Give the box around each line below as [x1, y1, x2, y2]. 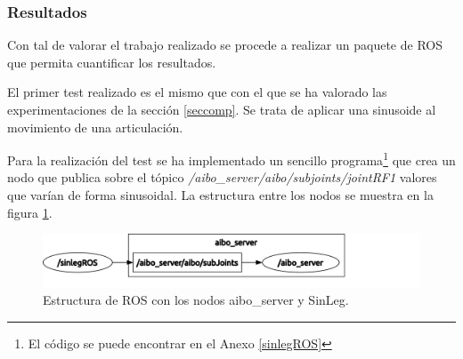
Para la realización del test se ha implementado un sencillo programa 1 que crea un [7, 148, 456, 169]
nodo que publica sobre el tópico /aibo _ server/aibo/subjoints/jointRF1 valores [7, 168, 437, 187]
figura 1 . [7, 203, 53, 221]
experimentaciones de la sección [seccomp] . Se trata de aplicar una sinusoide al [7, 100, 436, 118]
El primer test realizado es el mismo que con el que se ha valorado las [7, 83, 387, 101]
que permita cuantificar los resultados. [7, 52, 216, 71]
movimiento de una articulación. [7, 117, 183, 136]
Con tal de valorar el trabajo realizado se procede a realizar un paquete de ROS [7, 36, 443, 54]
